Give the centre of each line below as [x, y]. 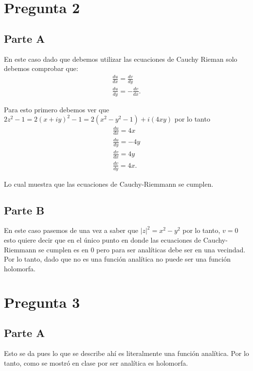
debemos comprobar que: [41, 68]
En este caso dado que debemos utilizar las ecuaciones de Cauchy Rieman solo [121, 59]
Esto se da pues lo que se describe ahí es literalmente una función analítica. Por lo [126, 353]
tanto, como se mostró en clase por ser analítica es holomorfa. [96, 362]
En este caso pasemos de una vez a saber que [71, 230]
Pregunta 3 [42, 302]
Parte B [24, 210]
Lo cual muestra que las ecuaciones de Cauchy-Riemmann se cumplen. [109, 184]
